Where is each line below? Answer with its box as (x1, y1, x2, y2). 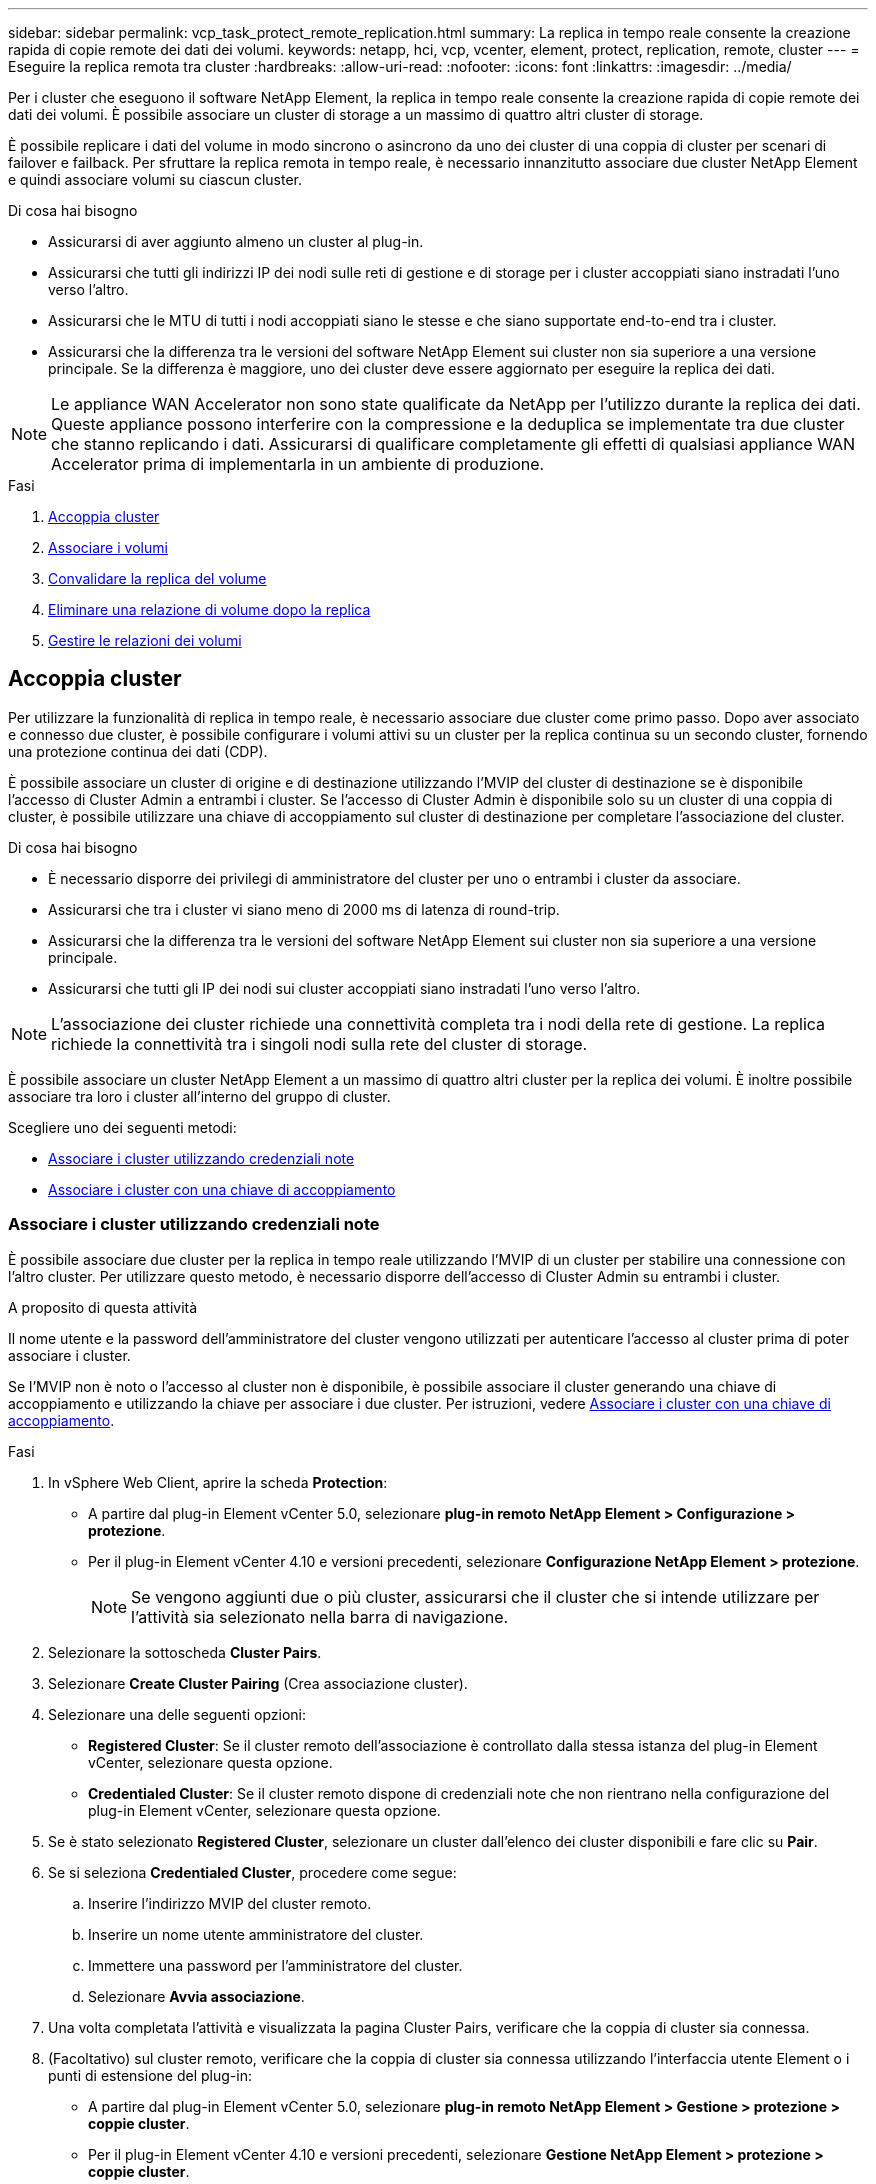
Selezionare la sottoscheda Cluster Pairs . (48, 1643, 322, 1661)
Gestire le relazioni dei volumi (48, 632, 242, 649)
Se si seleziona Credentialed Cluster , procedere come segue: (48, 1863, 457, 1881)
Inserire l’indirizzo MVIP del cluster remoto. (88, 1894, 372, 1912)
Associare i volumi (48, 539, 168, 556)
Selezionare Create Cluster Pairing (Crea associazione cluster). (48, 1674, 468, 1692)
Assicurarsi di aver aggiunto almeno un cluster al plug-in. (48, 233, 424, 250)
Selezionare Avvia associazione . (88, 1987, 305, 2005)
